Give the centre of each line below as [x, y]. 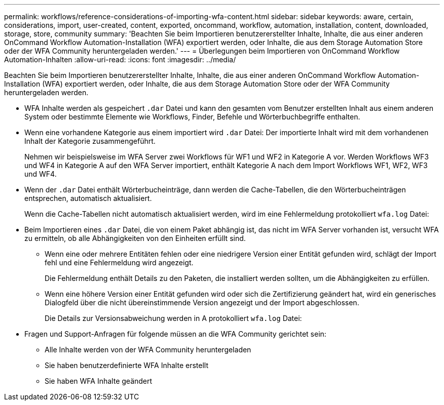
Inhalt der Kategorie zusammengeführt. [90, 141]
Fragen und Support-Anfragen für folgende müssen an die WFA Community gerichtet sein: [175, 334]
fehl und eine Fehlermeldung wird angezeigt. [119, 262]
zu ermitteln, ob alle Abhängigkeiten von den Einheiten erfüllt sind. [135, 238]
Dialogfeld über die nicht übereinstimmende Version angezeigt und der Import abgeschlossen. [202, 302]
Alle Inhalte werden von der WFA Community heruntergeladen [148, 350]
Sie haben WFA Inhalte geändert [99, 381]
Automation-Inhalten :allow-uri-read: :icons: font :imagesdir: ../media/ [120, 59]
